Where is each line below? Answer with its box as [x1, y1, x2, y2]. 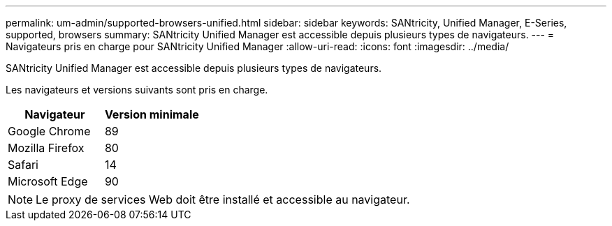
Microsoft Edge [8, 174, 88, 188]
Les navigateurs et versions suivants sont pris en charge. [6, 84, 268, 96]
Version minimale [104, 107, 199, 121]
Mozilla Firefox [8, 141, 85, 155]
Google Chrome [8, 124, 91, 138]
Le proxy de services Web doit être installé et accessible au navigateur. [36, 193, 410, 206]
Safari [8, 158, 38, 172]
